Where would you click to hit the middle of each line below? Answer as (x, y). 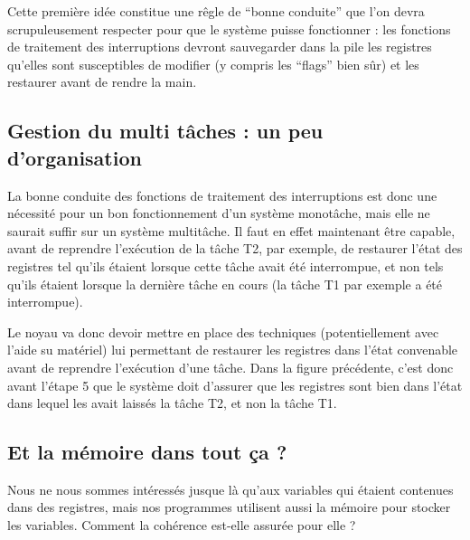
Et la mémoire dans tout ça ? (147, 452)
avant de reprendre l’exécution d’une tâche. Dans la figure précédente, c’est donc (230, 367)
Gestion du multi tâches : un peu (165, 131)
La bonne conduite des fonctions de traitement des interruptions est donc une (222, 195)
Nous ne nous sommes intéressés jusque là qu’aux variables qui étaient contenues (230, 489)
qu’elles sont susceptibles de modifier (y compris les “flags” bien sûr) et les (213, 64)
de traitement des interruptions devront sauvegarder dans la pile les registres (220, 47)
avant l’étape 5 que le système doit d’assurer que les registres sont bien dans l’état (235, 385)
